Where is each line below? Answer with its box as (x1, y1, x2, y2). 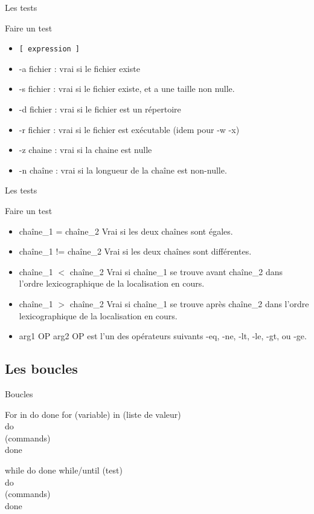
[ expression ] (19, 45, 80, 54)
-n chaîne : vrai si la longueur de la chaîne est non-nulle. (19, 163, 227, 176)
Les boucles (5, 359, 78, 378)
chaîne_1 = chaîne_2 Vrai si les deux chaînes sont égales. (19, 224, 233, 237)
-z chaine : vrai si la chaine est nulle (19, 143, 152, 156)
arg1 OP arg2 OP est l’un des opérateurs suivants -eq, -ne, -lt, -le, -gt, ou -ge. (19, 330, 307, 342)
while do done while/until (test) (5, 463, 123, 476)
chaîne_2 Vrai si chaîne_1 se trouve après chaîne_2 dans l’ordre (69, 297, 309, 310)
